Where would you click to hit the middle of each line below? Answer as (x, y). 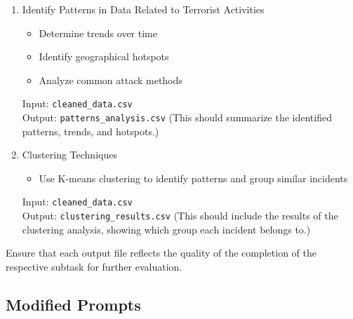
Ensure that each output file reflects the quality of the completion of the (161, 253)
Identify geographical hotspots (104, 56)
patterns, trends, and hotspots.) (91, 131)
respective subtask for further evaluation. (94, 266)
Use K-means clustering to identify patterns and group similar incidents (193, 178)
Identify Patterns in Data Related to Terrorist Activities (143, 9)
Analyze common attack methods (111, 80)
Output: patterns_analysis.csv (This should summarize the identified (177, 117)
